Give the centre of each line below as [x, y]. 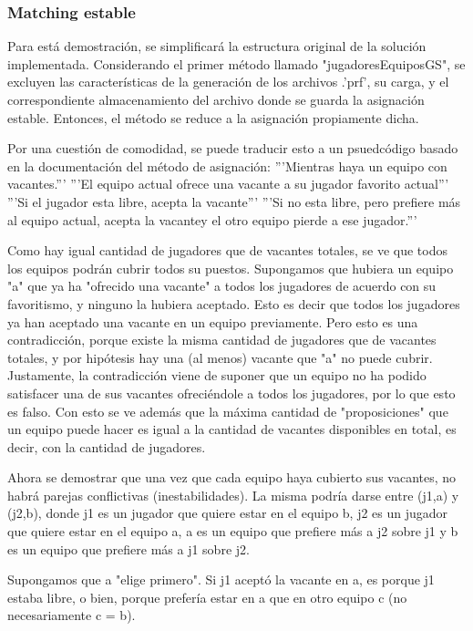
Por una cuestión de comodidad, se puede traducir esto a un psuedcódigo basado [233, 148]
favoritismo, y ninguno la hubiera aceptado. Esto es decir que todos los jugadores [234, 303]
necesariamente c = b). [72, 615]
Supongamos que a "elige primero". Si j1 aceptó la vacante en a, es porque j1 [221, 579]
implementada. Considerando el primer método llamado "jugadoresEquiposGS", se [236, 63]
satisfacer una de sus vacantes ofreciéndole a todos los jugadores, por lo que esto [231, 393]
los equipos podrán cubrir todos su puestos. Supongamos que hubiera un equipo [231, 268]
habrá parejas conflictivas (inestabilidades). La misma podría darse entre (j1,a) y [233, 495]
